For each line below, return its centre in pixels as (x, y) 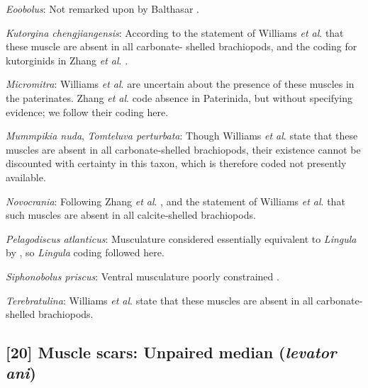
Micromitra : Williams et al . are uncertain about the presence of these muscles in (180, 84)
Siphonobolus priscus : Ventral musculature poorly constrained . (143, 276)
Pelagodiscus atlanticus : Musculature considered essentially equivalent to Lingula (181, 238)
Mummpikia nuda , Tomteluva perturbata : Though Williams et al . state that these (182, 136)
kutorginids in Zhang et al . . (67, 60)
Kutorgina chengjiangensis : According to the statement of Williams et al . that (175, 32)
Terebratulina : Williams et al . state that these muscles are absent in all (160, 300)
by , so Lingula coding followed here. (85, 252)
